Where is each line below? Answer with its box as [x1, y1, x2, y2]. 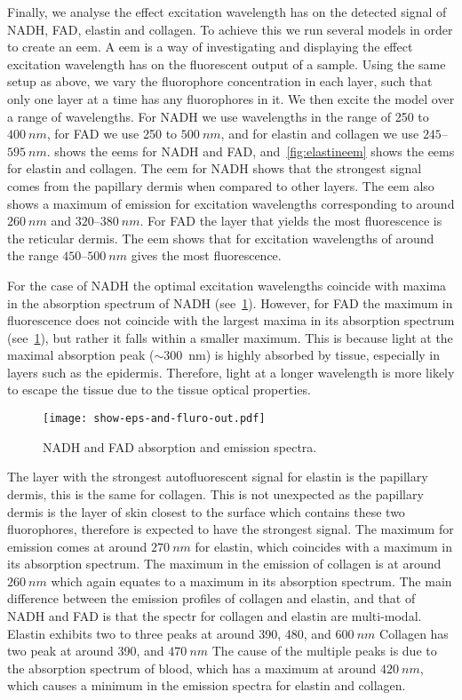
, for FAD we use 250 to [46, 124, 178, 143]
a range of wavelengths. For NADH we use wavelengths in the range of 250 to [7, 107, 429, 125]
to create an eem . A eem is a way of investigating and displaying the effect [7, 37, 413, 56]
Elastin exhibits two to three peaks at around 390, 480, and [7, 624, 331, 642]
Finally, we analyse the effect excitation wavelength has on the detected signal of [7, 3, 447, 20]
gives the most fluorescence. [131, 246, 282, 265]
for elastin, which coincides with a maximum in [195, 537, 453, 555]
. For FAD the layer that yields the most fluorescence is [139, 211, 442, 230]
